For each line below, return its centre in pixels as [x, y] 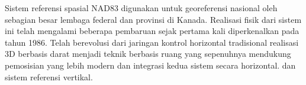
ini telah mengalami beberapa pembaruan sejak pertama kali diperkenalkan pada [152, 31]
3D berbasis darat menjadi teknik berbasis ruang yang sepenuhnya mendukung [148, 54]
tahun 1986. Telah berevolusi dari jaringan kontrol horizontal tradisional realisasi [152, 42]
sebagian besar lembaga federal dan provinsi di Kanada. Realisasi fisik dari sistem [153, 19]
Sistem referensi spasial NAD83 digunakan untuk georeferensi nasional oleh [141, 8]
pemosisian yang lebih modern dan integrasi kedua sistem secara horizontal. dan [150, 65]
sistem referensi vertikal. [49, 76]
